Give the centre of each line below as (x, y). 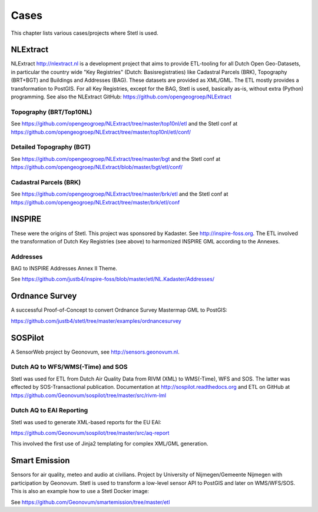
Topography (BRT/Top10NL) (52, 112)
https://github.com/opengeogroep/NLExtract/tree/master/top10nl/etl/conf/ (101, 132)
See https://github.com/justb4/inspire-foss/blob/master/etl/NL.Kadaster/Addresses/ (113, 279)
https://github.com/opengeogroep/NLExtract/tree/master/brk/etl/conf (95, 202)
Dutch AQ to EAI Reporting (49, 411)
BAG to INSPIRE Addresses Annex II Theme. (64, 269)
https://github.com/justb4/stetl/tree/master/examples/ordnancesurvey (96, 321)
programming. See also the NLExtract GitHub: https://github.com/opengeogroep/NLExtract (121, 97)
